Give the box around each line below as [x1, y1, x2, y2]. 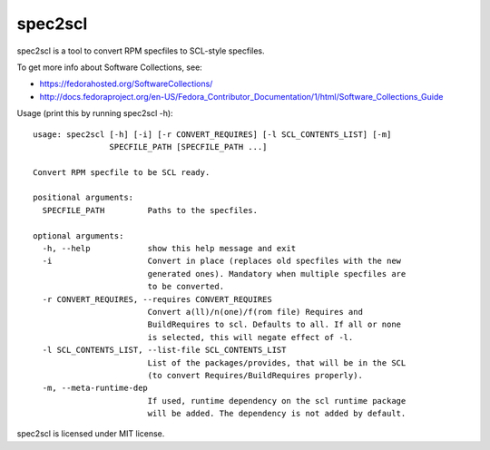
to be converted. [147, 281, 225, 292]
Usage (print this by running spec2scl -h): [16, 108, 173, 119]
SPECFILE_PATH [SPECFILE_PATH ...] [109, 142, 268, 152]
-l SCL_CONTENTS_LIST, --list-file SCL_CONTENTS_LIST [42, 345, 287, 356]
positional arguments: [33, 192, 134, 203]
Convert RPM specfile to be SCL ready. [33, 167, 211, 177]
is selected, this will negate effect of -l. [147, 332, 354, 342]
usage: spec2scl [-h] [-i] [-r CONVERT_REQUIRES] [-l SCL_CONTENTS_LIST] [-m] [33, 129, 392, 140]
